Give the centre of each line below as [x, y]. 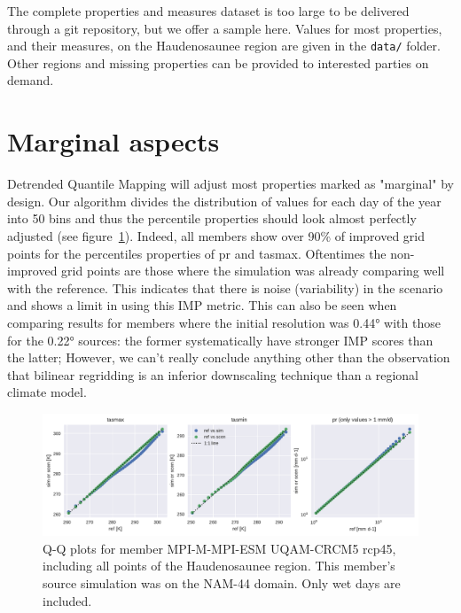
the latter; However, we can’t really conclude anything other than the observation [229, 357]
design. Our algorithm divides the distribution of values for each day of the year [224, 201]
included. [67, 600]
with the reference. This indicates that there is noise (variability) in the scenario [225, 287]
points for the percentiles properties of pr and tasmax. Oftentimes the [197, 253]
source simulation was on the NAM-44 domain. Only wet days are [222, 582]
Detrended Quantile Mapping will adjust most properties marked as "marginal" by [230, 184]
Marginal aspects [113, 141]
